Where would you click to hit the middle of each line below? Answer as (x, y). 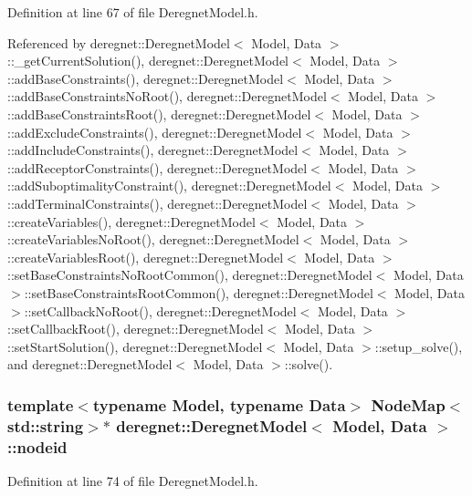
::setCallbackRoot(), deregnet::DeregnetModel (136, 329)
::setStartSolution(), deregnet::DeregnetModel (135, 346)
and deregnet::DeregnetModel (90, 364)
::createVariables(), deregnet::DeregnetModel (131, 221)
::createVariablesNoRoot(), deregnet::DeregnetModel (153, 239)
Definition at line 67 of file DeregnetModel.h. (133, 12)
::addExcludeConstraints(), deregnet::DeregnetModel (155, 132)
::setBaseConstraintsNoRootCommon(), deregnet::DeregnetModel (190, 275)
